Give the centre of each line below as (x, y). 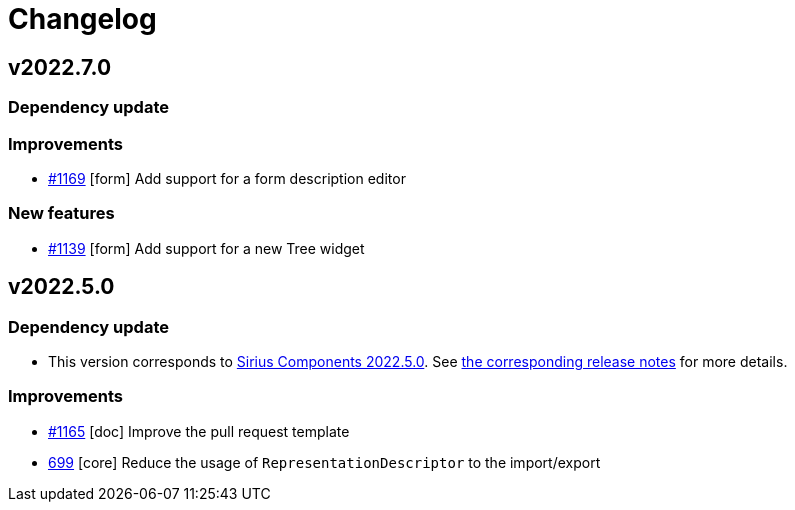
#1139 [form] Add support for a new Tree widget (206, 248)
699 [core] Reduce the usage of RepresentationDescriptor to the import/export (324, 462)
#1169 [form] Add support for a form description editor (227, 178)
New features (61, 213)
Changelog (82, 19)
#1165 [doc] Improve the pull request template (199, 431)
